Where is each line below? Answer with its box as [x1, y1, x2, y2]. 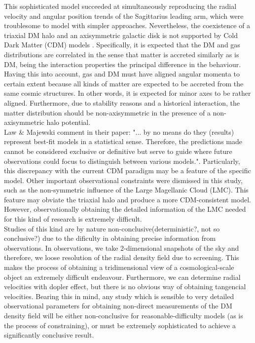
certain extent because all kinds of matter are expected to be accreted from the [4, 78, 244, 88]
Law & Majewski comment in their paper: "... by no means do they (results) [4, 126, 234, 137]
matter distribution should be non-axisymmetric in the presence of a [4, 107, 211, 117]
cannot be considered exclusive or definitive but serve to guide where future [4, 146, 232, 156]
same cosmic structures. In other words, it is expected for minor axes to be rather [4, 88, 251, 98]
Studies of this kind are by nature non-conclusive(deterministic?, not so [4, 223, 220, 233]
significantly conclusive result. [4, 330, 94, 340]
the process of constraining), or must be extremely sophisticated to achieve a [4, 320, 236, 330]
